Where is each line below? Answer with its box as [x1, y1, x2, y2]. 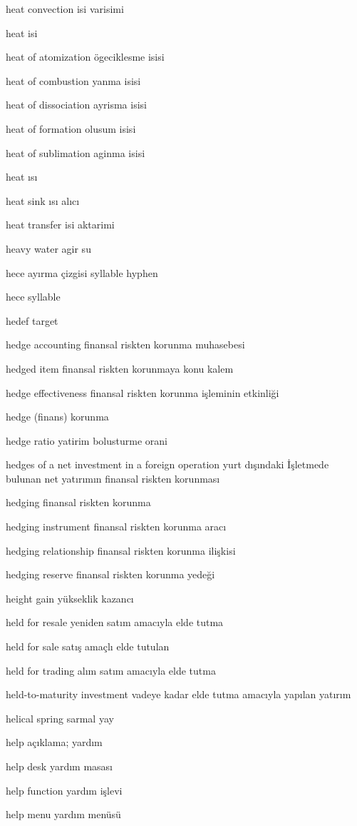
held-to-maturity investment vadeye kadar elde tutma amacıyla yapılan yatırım [6, 687, 351, 702]
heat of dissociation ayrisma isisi [6, 97, 147, 112]
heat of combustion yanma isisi [6, 73, 141, 88]
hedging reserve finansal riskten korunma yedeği [6, 567, 215, 582]
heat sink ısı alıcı [6, 193, 80, 208]
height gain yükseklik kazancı [6, 590, 134, 605]
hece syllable [6, 289, 61, 304]
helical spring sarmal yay [6, 710, 114, 725]
